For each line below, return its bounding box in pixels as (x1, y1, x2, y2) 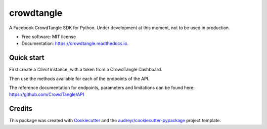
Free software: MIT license (21, 34, 76, 40)
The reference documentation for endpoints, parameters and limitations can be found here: (9, 85, 195, 91)
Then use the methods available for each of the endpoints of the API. (9, 76, 150, 82)
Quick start (9, 53, 44, 62)
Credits (9, 104, 33, 113)
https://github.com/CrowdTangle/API (9, 91, 84, 97)
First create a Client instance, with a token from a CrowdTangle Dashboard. (9, 67, 163, 73)
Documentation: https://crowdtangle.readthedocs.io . (21, 41, 129, 46)
